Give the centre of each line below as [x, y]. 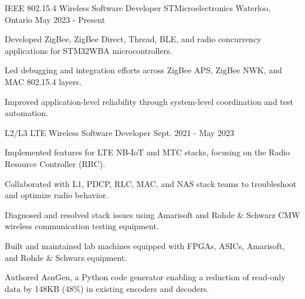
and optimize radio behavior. [57, 195]
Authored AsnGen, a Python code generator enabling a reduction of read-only [145, 277]
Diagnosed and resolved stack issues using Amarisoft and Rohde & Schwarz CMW [152, 214]
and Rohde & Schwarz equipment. [66, 257]
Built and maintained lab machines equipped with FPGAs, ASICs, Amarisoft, [145, 245]
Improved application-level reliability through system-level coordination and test [149, 101]
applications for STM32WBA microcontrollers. [89, 50]
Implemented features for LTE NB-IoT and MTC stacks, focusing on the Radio [148, 152]
